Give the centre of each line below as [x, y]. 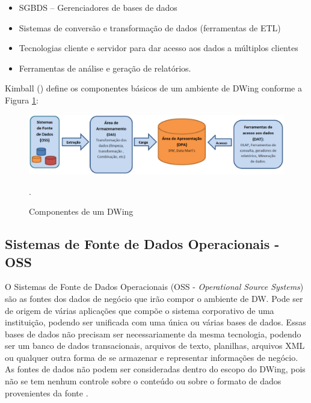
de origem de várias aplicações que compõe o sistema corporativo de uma [140, 310]
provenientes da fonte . [47, 392]
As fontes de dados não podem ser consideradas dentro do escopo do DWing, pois [155, 369]
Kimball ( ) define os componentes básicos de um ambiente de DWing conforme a [153, 88]
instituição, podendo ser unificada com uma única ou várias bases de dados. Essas [155, 322]
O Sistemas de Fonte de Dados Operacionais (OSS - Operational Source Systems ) [154, 287]
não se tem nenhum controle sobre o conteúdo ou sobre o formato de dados [143, 381]
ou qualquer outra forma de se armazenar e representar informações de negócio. [152, 357]
